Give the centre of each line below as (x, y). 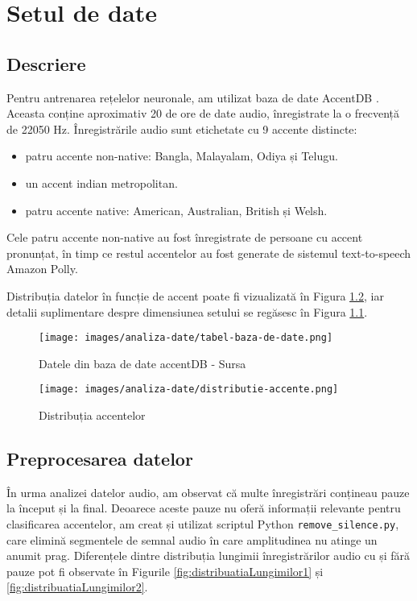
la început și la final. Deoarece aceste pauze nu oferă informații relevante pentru (204, 508)
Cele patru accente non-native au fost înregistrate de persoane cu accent (185, 237)
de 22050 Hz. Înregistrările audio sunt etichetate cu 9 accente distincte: (182, 128)
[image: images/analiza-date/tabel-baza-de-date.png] (186, 338)
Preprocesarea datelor (100, 458)
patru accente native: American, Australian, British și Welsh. (176, 210)
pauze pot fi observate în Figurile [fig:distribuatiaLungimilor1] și (165, 571)
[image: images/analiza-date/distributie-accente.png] (189, 390)
